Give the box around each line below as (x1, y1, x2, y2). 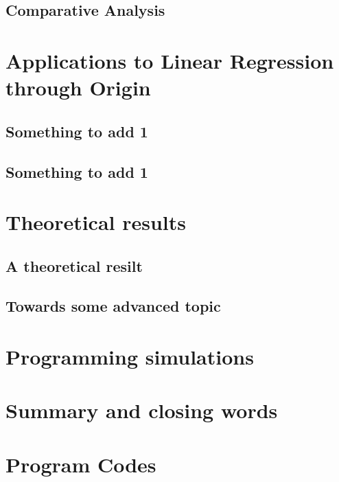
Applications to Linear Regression (5, 46, 334, 74)
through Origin (5, 73, 151, 102)
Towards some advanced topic (5, 295, 221, 317)
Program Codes (5, 450, 156, 478)
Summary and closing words (5, 396, 278, 424)
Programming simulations (5, 343, 254, 371)
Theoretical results (5, 208, 187, 236)
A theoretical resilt (5, 255, 143, 276)
